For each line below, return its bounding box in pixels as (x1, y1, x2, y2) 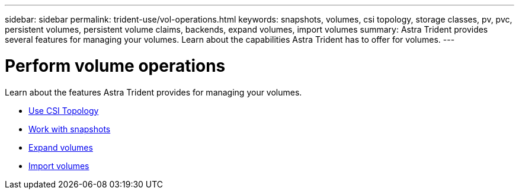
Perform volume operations (5, 55, 226, 76)
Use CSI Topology (28, 105, 99, 116)
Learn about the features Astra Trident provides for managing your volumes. (5, 87, 302, 97)
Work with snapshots (28, 123, 111, 134)
